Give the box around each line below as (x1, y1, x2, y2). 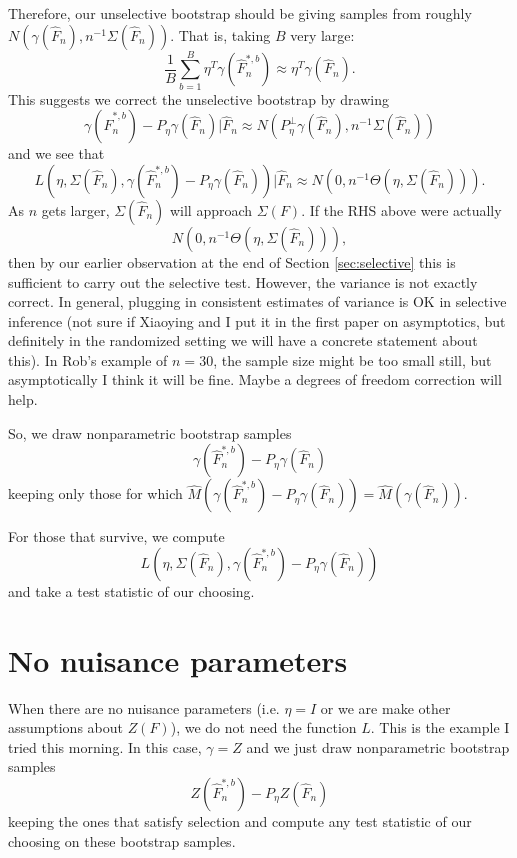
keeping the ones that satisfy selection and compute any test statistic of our (8, 810, 472, 831)
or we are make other (320, 697, 451, 718)
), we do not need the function (170, 717, 357, 738)
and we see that (8, 143, 105, 164)
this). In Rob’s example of (8, 349, 168, 370)
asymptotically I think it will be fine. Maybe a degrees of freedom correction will (8, 369, 502, 390)
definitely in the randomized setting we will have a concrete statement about (8, 330, 478, 351)
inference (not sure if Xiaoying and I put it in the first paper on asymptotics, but (8, 310, 506, 331)
